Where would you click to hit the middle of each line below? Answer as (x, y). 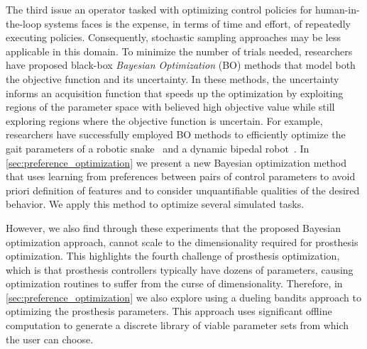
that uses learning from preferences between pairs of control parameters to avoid (181, 176)
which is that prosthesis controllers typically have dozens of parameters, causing (180, 269)
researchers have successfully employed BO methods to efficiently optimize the (176, 134)
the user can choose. (50, 339)
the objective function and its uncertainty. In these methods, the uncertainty (172, 78)
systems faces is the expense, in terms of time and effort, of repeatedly (197, 23)
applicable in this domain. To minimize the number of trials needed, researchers (179, 51)
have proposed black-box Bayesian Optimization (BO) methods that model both (181, 65)
